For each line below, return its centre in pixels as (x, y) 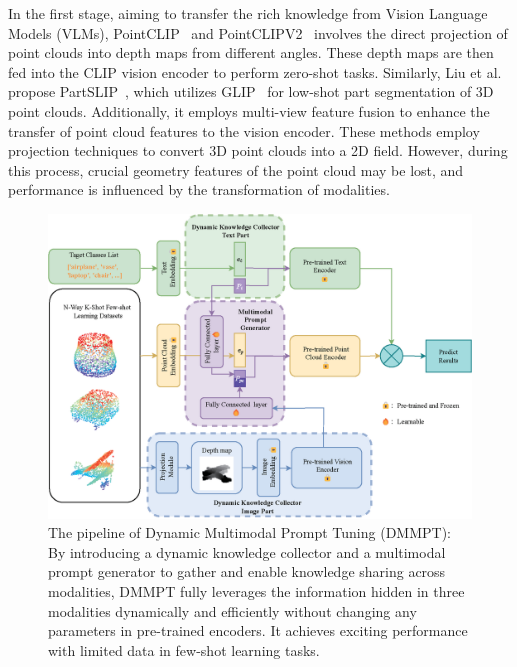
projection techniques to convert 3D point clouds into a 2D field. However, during (258, 150)
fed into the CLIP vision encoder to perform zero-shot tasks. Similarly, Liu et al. (255, 71)
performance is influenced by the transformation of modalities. (199, 189)
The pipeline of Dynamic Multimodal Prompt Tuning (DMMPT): (250, 532)
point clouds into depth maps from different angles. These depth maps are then (251, 52)
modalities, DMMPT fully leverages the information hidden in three (256, 591)
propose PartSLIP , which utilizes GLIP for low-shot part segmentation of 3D (251, 91)
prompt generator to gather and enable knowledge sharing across (247, 571)
